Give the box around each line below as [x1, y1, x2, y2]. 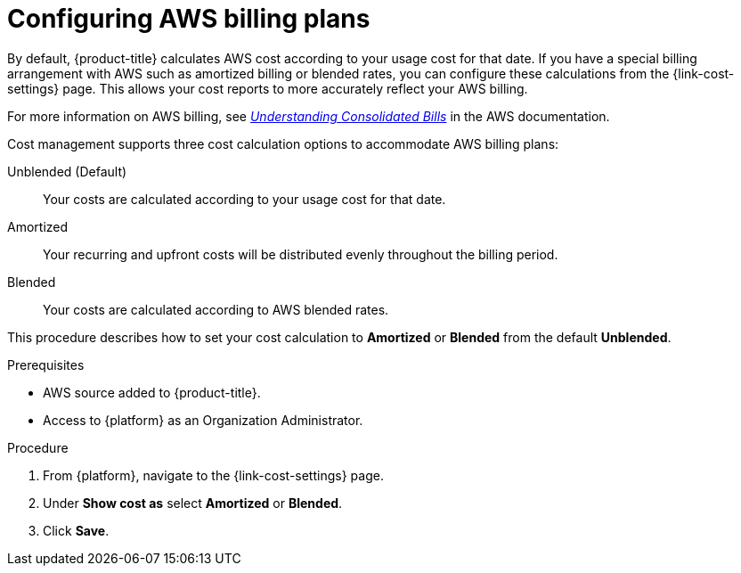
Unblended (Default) [7, 163, 127, 179]
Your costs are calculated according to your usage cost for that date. [43, 191, 446, 207]
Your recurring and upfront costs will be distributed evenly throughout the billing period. [43, 246, 558, 262]
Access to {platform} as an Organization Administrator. [43, 412, 363, 428]
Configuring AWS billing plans [7, 4, 370, 34]
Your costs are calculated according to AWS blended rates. [43, 301, 389, 317]
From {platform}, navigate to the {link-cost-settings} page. [43, 467, 384, 483]
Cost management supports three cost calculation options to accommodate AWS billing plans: [7, 135, 559, 151]
